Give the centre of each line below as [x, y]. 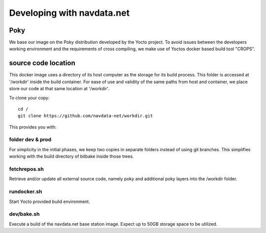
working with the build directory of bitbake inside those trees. [71, 156]
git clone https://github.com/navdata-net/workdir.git [85, 116]
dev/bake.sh [24, 214]
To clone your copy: [29, 98]
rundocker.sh [26, 192]
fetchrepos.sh [26, 169]
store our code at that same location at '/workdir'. [59, 89]
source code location [42, 63]
